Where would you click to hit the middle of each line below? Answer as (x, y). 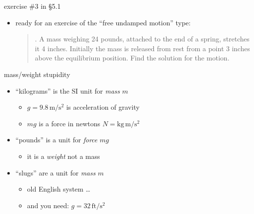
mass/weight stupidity (37, 74)
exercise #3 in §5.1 (32, 6)
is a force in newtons (70, 123)
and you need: (48, 205)
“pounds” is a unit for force (56, 140)
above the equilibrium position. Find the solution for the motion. (132, 58)
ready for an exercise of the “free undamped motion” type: (103, 22)
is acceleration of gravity (103, 107)
